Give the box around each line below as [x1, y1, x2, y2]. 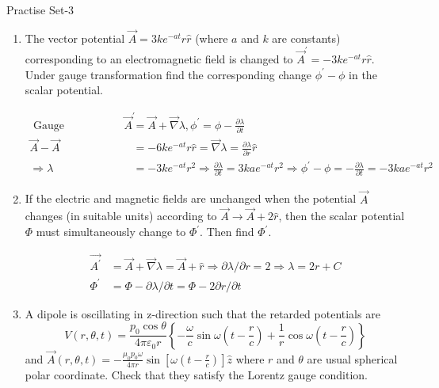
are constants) [272, 29, 341, 46]
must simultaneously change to [36, 223, 186, 239]
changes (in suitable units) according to [25, 207, 217, 224]
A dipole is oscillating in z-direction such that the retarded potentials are [25, 305, 380, 321]
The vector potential [25, 29, 125, 46]
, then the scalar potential [278, 207, 405, 224]
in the [349, 66, 377, 82]
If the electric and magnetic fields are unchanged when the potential [25, 190, 357, 207]
